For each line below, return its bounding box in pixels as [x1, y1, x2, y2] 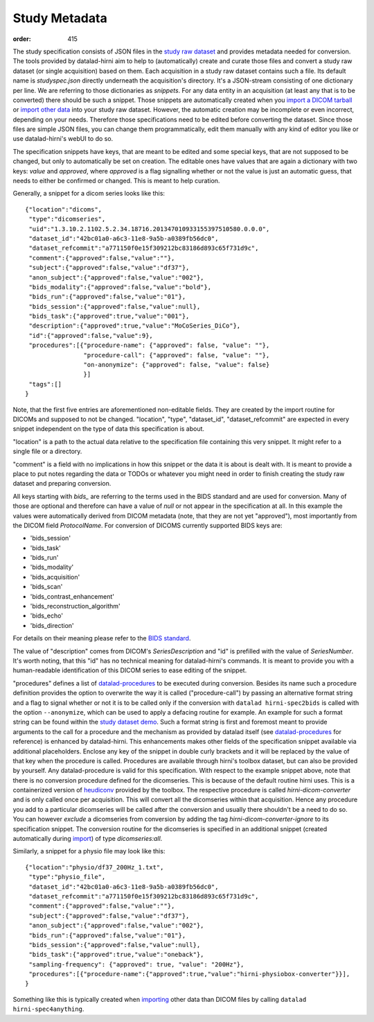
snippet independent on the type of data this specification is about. [12, 425, 204, 433]
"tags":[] [28, 380, 62, 388]
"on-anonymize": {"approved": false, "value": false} [83, 361, 270, 369]
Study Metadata [12, 10, 107, 26]
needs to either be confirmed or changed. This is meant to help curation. [12, 177, 220, 185]
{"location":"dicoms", [25, 205, 103, 213]
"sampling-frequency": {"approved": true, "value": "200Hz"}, [28, 960, 244, 968]
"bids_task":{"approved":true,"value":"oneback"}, [28, 951, 204, 959]
